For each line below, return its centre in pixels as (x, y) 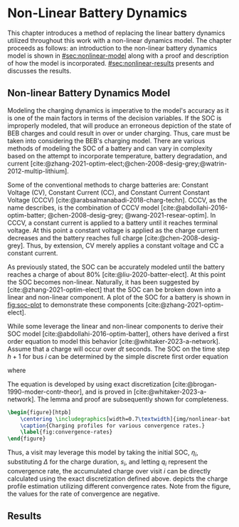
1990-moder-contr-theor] (45, 392)
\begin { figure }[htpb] (39, 412)
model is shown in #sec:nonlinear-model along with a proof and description (118, 56)
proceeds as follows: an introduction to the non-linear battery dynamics (112, 48)
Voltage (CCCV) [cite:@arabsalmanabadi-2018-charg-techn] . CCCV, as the (117, 200)
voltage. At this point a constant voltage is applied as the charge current (113, 230)
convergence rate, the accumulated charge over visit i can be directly (109, 471)
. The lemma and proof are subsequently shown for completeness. (131, 399)
